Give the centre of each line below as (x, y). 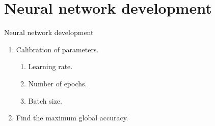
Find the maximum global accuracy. (72, 118)
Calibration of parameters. (57, 49)
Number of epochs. (58, 83)
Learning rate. (50, 66)
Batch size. (45, 100)
